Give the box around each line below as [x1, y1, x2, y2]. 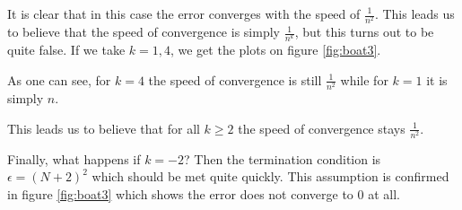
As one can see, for [7, 70, 111, 89]
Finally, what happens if [7, 149, 141, 168]
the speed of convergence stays [238, 118, 405, 137]
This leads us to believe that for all [7, 118, 200, 137]
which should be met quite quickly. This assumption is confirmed [92, 167, 449, 186]
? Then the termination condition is [184, 149, 381, 168]
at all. [368, 184, 400, 203]
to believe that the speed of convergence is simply [7, 22, 280, 41]
